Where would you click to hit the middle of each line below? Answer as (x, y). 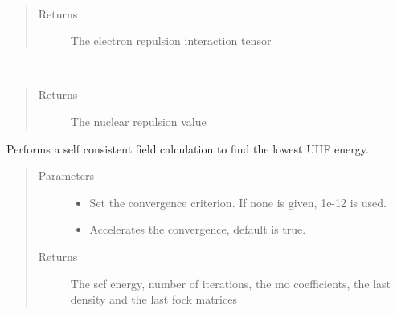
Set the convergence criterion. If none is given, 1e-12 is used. (238, 202)
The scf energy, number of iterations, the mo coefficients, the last (231, 283)
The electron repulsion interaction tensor (171, 41)
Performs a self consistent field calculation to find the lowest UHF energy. (188, 148)
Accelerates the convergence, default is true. (198, 229)
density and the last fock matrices (153, 299)
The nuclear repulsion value (138, 121)
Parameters (66, 175)
